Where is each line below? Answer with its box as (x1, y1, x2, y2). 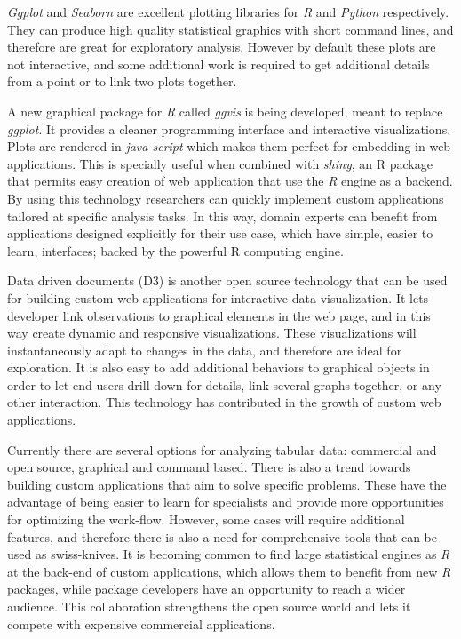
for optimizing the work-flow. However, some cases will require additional (7, 510, 405, 529)
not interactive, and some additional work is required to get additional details (7, 54, 430, 73)
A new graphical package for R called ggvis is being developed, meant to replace (7, 101, 443, 120)
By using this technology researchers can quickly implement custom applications (7, 188, 444, 207)
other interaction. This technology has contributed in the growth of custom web (7, 393, 441, 411)
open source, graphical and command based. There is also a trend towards (7, 458, 411, 476)
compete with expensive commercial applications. (7, 614, 275, 633)
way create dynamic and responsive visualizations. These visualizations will (7, 323, 417, 342)
